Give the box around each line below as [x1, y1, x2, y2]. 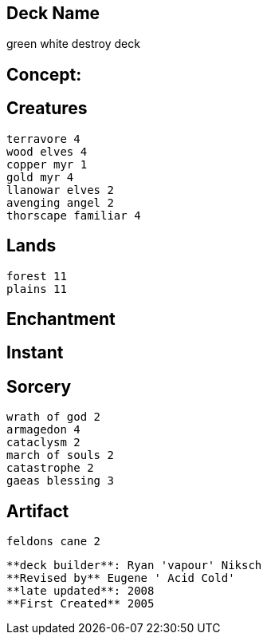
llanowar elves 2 [6, 183, 114, 196]
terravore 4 [6, 132, 80, 145]
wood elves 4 [6, 144, 88, 158]
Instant [6, 342, 64, 363]
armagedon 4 [6, 423, 80, 437]
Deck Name [6, 3, 100, 23]
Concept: [6, 64, 82, 85]
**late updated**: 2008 [6, 584, 155, 598]
